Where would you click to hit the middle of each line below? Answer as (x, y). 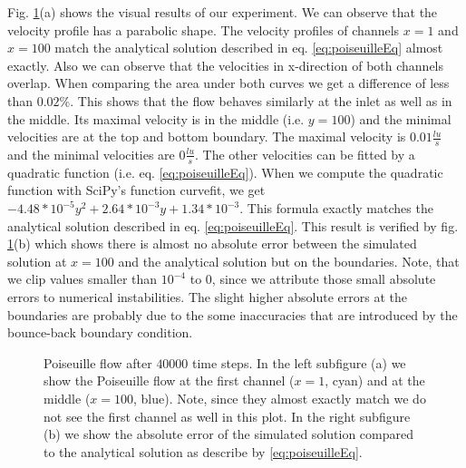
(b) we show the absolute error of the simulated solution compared (229, 434)
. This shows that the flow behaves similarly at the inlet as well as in (261, 100)
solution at (37, 261)
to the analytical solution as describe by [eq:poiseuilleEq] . (203, 451)
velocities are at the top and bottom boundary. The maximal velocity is (207, 136)
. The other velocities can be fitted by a (305, 154)
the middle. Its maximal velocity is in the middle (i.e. (156, 118)
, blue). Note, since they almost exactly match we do (280, 398)
